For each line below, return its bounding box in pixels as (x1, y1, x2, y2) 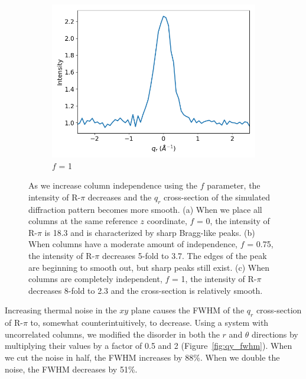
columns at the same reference (28, 215, 138, 227)
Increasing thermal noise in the (5, 304, 117, 316)
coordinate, (147, 215, 187, 227)
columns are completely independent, (28, 273, 162, 285)
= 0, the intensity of (197, 215, 270, 227)
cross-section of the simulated (164, 190, 271, 203)
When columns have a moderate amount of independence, (28, 238, 238, 250)
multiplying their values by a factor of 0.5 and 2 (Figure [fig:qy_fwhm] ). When (5, 339, 292, 352)
